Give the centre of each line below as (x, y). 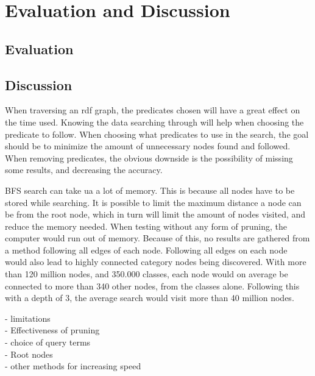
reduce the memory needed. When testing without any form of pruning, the (146, 226)
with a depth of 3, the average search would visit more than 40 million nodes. (150, 298)
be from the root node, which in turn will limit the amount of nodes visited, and (155, 214)
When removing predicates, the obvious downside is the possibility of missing (149, 158)
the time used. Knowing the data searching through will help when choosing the (154, 122)
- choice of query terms (48, 342)
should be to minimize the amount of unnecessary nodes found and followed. (148, 146)
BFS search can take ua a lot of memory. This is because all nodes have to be (150, 190)
